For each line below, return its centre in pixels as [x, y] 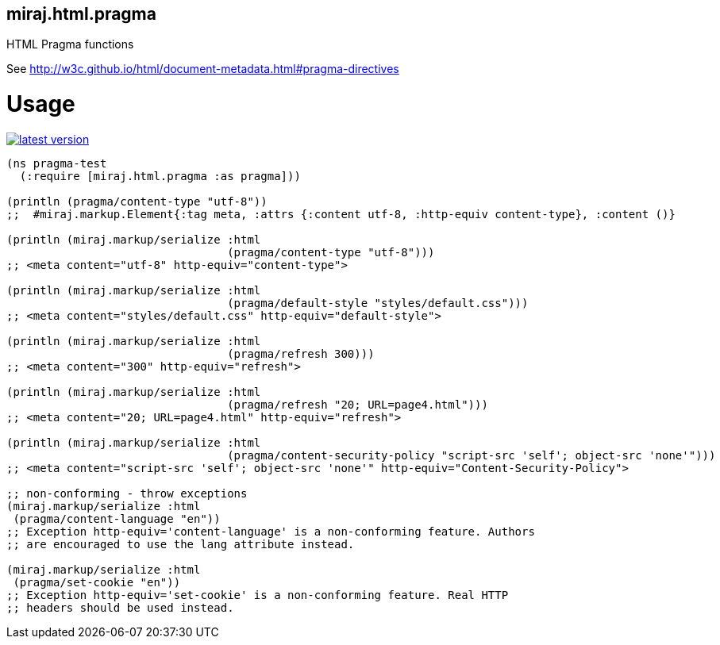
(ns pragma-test [57, 163]
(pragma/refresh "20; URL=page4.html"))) [358, 404]
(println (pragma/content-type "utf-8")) [137, 201]
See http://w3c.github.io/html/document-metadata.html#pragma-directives [203, 69]
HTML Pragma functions [70, 44]
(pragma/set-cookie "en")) [97, 582]
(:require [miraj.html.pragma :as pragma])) [160, 176]
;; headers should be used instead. [120, 607]
